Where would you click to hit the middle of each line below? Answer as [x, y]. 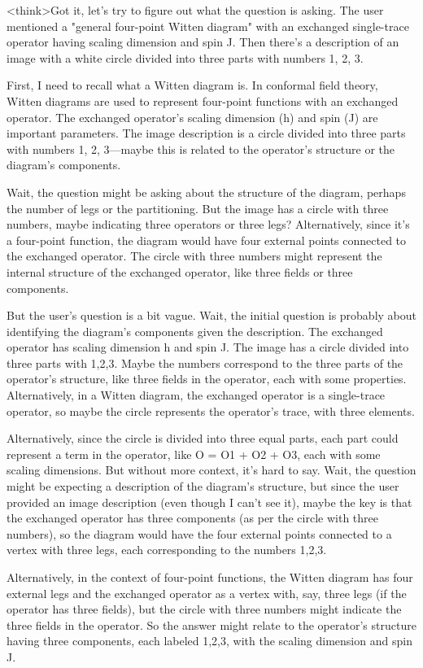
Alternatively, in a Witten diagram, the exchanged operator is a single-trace [196, 395]
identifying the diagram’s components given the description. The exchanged [195, 331]
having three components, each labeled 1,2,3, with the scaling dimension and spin [209, 641]
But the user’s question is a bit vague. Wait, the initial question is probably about [211, 315]
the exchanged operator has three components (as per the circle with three [192, 518]
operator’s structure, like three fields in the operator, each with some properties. [207, 379]
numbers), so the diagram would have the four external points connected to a [199, 533]
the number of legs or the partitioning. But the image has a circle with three [198, 208]
